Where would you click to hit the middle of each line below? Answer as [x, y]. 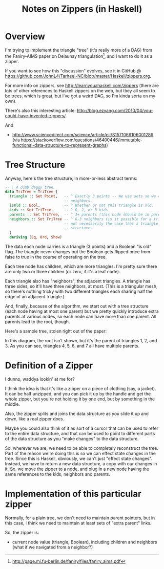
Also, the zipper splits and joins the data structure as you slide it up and [77, 414]
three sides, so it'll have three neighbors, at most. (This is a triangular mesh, [81, 286]
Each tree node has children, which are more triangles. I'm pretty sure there [81, 266]
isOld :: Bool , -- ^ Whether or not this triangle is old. [82, 206]
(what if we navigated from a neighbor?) [52, 547]
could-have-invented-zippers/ [35, 115]
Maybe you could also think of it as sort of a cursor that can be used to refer [82, 428]
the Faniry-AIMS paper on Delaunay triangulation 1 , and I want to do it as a [79, 56]
